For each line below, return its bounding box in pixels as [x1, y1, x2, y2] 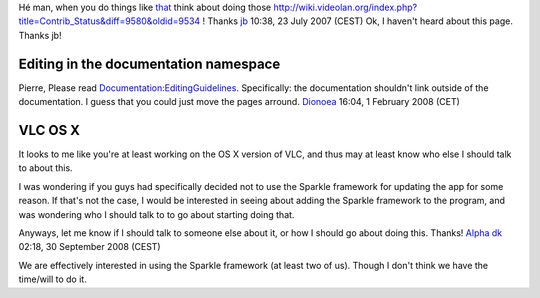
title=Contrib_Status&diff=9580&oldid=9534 [18, 15, 201, 27]
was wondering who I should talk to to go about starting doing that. [18, 208, 295, 220]
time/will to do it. [18, 273, 87, 285]
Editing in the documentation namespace [18, 55, 281, 72]
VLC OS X [18, 121, 80, 139]
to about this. [18, 162, 74, 174]
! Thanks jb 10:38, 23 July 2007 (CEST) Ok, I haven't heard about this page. [202, 15, 514, 27]
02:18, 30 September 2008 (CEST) [18, 241, 161, 253]
